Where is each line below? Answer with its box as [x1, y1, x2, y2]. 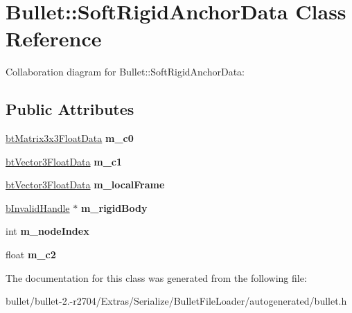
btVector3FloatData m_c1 [6, 154, 123, 168]
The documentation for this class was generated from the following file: [6, 270, 307, 285]
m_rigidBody [80, 200, 148, 215]
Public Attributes [6, 98, 134, 120]
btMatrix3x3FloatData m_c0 [6, 131, 134, 145]
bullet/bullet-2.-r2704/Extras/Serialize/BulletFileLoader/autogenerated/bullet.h [6, 294, 347, 308]
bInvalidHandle [6, 200, 70, 215]
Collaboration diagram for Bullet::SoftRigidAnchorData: [6, 64, 245, 79]
